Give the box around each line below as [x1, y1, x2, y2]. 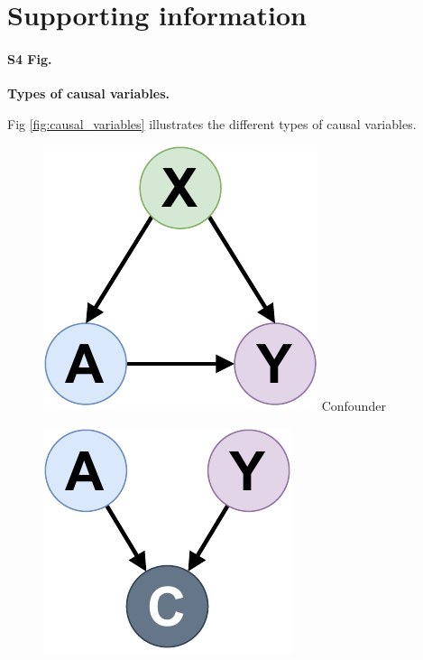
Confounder [321, 396, 386, 415]
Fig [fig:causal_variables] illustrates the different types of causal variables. [7, 114, 417, 133]
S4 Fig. [7, 49, 52, 68]
